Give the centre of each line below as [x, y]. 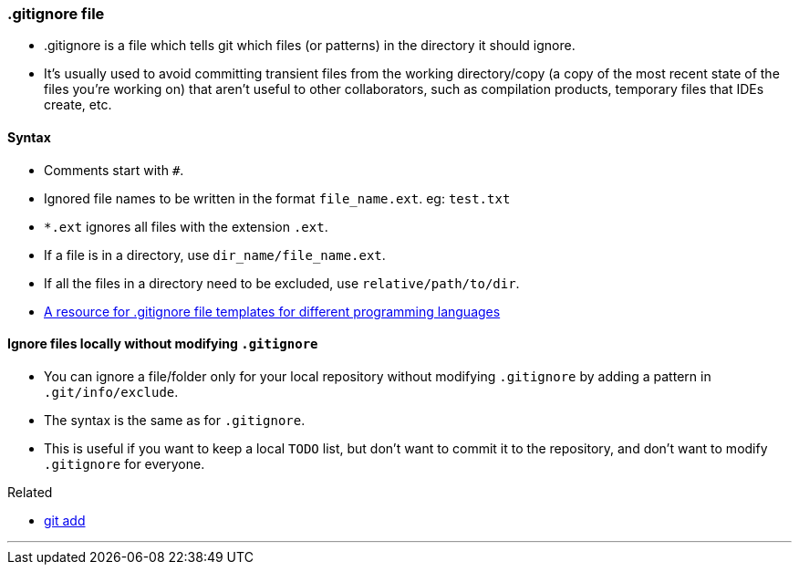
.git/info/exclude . [111, 391]
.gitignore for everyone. [125, 463]
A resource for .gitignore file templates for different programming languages [272, 311]
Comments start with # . [114, 170]
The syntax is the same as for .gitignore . [175, 420]
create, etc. [78, 105]
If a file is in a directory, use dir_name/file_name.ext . [215, 255]
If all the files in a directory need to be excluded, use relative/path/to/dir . [282, 283]
